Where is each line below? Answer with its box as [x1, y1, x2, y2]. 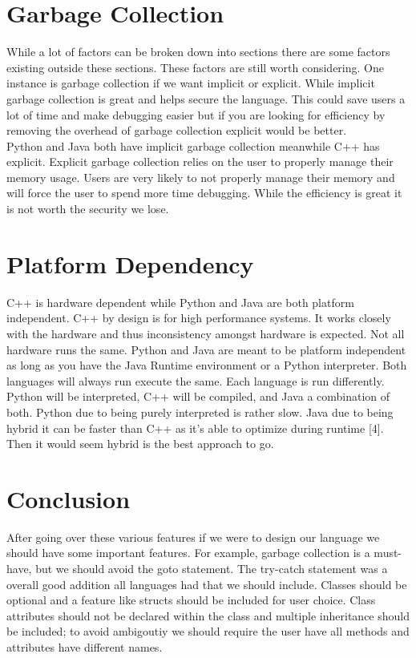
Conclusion [6, 482, 131, 515]
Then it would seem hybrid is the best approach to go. [6, 435, 274, 452]
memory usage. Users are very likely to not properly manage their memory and [6, 168, 395, 185]
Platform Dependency [6, 247, 254, 280]
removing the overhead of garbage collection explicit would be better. [6, 122, 347, 139]
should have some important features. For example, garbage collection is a [6, 544, 370, 561]
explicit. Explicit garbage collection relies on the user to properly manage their [6, 153, 394, 170]
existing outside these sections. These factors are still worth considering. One [6, 59, 384, 75]
